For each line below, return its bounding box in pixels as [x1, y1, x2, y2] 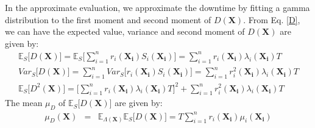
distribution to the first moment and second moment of [5, 13, 211, 26]
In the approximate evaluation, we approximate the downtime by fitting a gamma [5, 1, 310, 13]
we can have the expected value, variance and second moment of [5, 25, 245, 38]
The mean [5, 96, 43, 109]
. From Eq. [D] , [243, 13, 300, 26]
